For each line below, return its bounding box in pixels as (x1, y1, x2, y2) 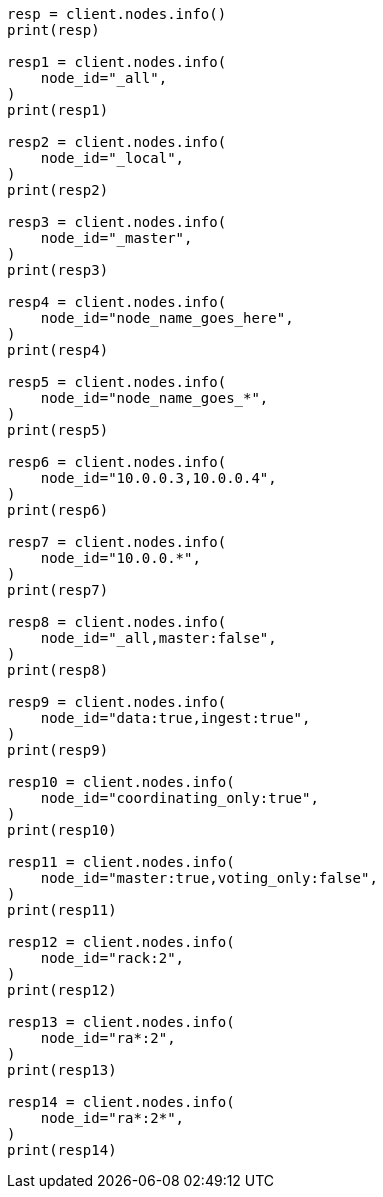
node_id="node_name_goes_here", (40, 310, 294, 326)
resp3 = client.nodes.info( (7, 214, 227, 230)
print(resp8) (7, 662, 109, 678)
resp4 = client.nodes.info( (7, 294, 227, 310)
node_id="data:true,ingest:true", (40, 710, 311, 726)
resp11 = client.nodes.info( (7, 854, 235, 870)
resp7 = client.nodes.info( (7, 534, 227, 550)
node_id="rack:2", (40, 950, 185, 966)
